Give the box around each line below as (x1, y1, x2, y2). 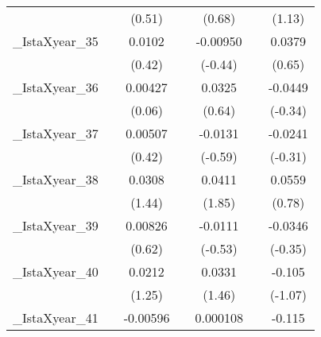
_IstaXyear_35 (13, 32, 99, 50)
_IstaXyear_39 (13, 216, 99, 234)
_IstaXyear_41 (13, 308, 99, 327)
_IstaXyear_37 (13, 124, 99, 142)
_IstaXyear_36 (13, 78, 99, 96)
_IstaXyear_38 (13, 170, 99, 188)
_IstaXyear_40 (13, 262, 99, 281)
